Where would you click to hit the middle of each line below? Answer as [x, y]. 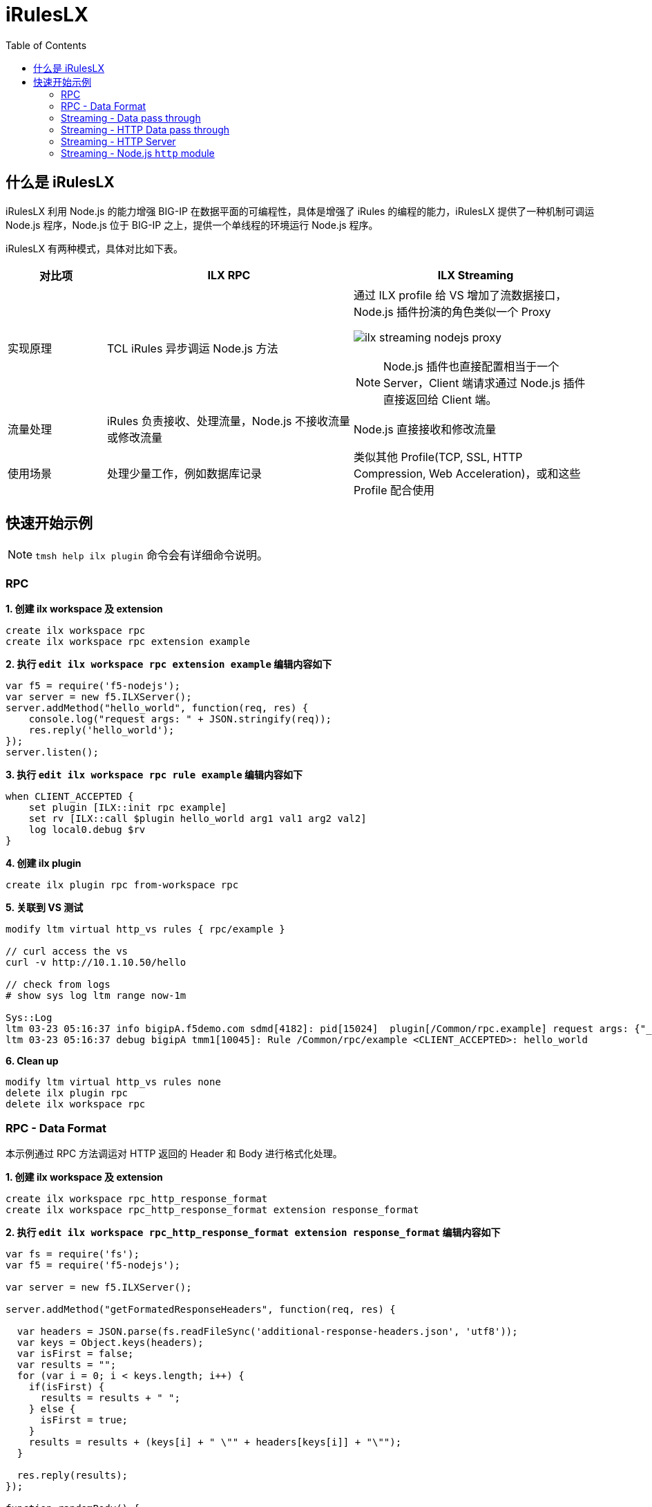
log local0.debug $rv [87, 830]
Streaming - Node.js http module [138, 153]
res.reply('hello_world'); [102, 730]
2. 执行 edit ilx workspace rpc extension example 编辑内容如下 [169, 664]
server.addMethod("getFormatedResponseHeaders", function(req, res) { [201, 1309]
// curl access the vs [67, 952]
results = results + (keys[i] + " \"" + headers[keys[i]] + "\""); [215, 1442]
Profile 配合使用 [394, 490]
